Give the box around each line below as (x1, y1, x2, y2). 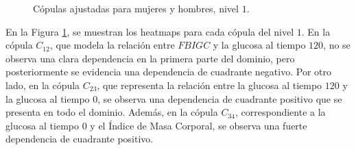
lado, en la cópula (5, 77, 80, 92)
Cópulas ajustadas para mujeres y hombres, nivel (33, 1, 239, 15)
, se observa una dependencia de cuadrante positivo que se (97, 91, 342, 105)
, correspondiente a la (235, 105, 326, 119)
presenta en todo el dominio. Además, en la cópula (5, 105, 218, 119)
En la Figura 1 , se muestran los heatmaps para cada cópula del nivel (5, 24, 294, 38)
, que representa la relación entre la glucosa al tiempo (97, 77, 322, 92)
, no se (323, 38, 351, 52)
